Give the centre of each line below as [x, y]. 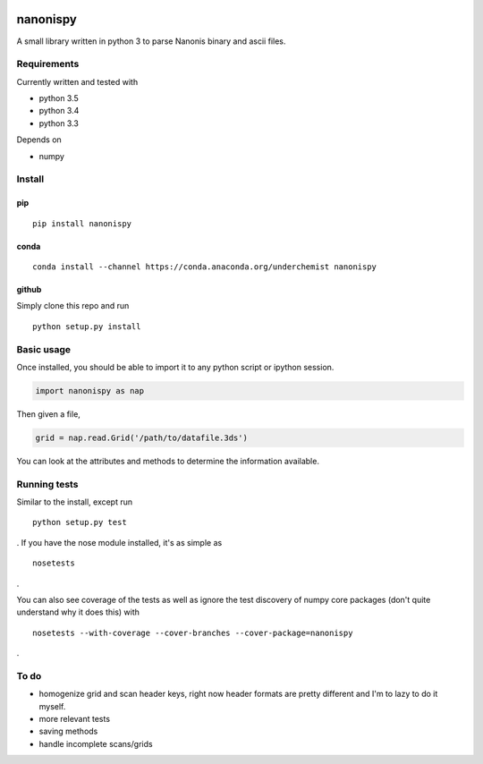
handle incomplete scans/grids [96, 743]
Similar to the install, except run [75, 502]
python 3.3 [59, 123]
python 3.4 [59, 111]
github [29, 289]
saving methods [68, 731]
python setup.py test [80, 522]
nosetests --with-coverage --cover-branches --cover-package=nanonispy [193, 632]
